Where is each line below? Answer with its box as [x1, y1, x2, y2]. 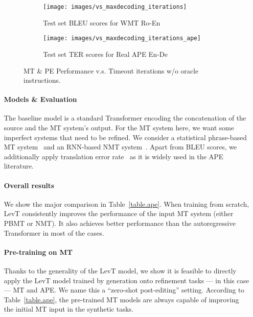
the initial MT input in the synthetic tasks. [4, 304, 134, 314]
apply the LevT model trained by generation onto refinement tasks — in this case [4, 275, 249, 285]
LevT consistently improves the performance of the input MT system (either [4, 208, 233, 219]
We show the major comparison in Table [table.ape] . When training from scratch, [4, 198, 249, 209]
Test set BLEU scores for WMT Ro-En [43, 17, 161, 27]
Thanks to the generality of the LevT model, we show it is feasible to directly [4, 266, 236, 276]
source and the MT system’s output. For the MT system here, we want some [4, 122, 234, 133]
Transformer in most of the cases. [4, 227, 104, 238]
